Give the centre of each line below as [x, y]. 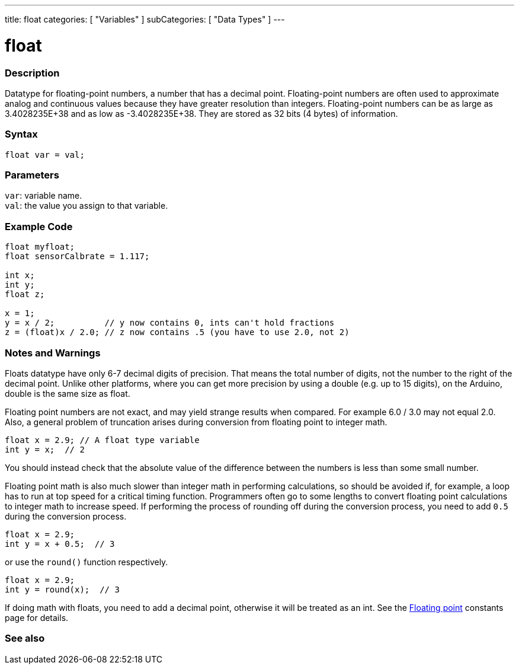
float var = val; [45, 154]
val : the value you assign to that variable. [86, 206]
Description [32, 73]
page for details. [37, 617]
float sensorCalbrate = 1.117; [77, 257]
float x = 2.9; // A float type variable [102, 440]
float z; [25, 294]
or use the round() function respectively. [86, 562]
